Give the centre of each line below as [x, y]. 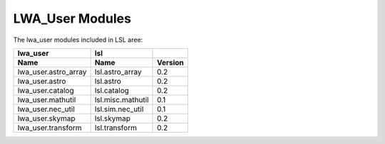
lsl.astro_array [118, 72]
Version [171, 62]
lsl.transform [115, 128]
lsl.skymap [113, 118]
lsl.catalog [112, 90]
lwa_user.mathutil [47, 99]
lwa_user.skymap [46, 118]
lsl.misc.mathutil [122, 99]
